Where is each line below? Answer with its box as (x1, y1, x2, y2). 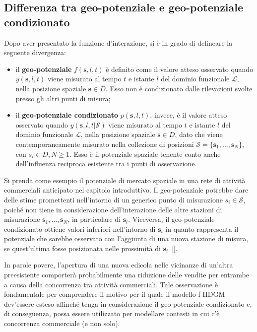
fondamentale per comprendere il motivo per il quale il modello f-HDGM (4, 289, 225, 299)
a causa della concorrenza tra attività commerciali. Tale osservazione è (4, 279, 218, 289)
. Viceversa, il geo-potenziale (128, 214, 215, 224)
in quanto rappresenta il (165, 223, 239, 234)
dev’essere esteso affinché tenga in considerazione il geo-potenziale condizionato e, (4, 298, 252, 309)
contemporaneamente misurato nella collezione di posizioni (15, 138, 194, 149)
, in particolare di (67, 214, 121, 224)
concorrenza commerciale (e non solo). (4, 318, 120, 329)
